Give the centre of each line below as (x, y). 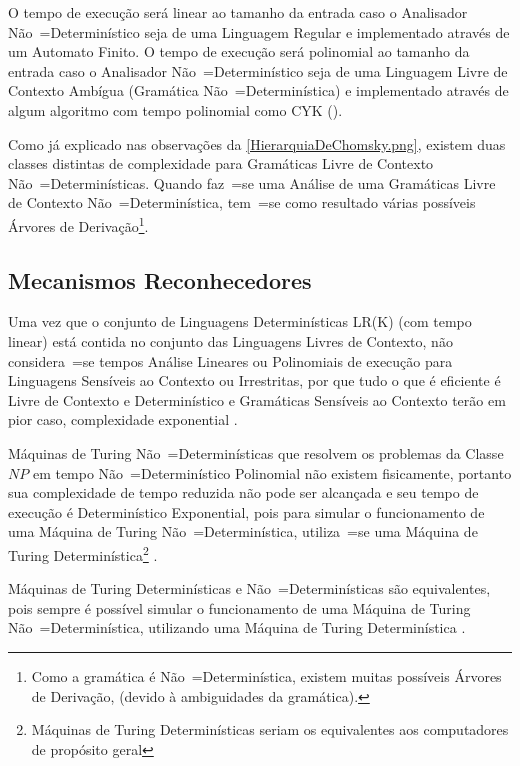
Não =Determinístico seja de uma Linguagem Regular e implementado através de (259, 31)
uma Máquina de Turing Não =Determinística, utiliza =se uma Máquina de (243, 531)
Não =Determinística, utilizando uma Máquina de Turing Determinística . (237, 627)
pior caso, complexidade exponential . (123, 419)
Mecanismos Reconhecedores (160, 279)
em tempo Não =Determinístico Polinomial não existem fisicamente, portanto (272, 472)
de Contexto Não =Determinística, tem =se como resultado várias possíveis (242, 202)
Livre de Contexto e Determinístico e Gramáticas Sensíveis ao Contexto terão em (257, 399)
